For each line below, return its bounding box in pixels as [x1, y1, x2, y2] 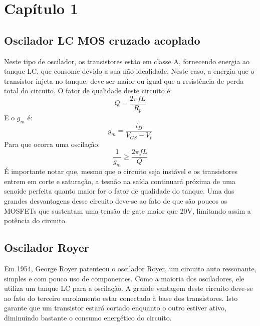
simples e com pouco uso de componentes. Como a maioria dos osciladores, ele [4, 273, 244, 283]
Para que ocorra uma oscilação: [4, 138, 100, 149]
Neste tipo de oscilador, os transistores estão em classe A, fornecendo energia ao [4, 56, 250, 66]
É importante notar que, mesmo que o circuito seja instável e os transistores [4, 166, 237, 177]
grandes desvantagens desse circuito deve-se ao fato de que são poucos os [4, 196, 227, 206]
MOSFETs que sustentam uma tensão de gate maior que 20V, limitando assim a [4, 205, 251, 216]
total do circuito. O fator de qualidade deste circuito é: [4, 85, 172, 96]
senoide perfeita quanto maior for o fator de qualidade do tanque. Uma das [4, 186, 234, 196]
